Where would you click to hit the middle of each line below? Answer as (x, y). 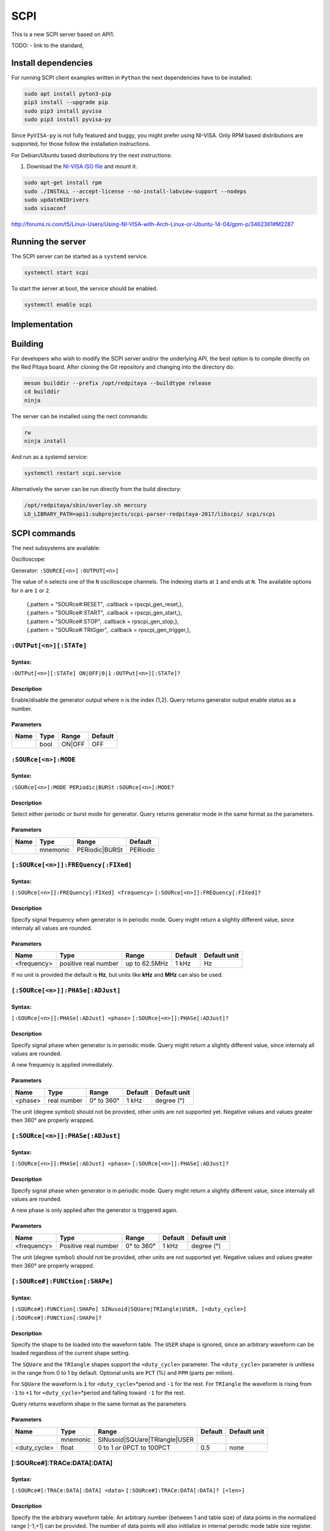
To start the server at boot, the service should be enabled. (85, 288)
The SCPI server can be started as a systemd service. (80, 257)
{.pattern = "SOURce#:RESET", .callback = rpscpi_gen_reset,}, (105, 604)
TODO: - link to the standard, (48, 45)
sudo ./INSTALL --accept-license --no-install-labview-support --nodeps (135, 191)
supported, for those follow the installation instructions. (81, 144)
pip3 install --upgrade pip (66, 102)
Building (28, 344)
